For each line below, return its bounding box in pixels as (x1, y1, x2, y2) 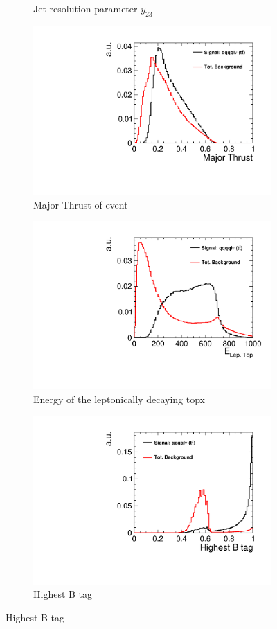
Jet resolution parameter (33, 1, 138, 15)
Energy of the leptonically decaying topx (33, 391, 205, 406)
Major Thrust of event (33, 197, 128, 211)
